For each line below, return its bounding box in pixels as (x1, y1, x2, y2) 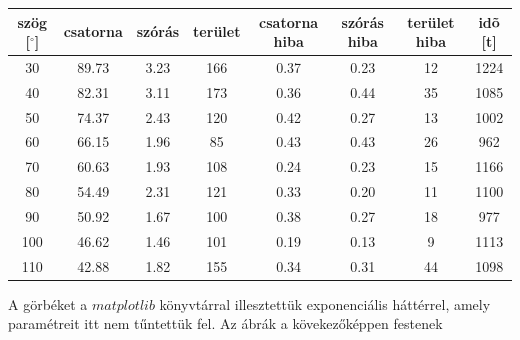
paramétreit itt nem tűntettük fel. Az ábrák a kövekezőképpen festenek (8, 313, 443, 334)
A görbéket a (8, 293, 88, 314)
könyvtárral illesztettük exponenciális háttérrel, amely (159, 293, 491, 314)
